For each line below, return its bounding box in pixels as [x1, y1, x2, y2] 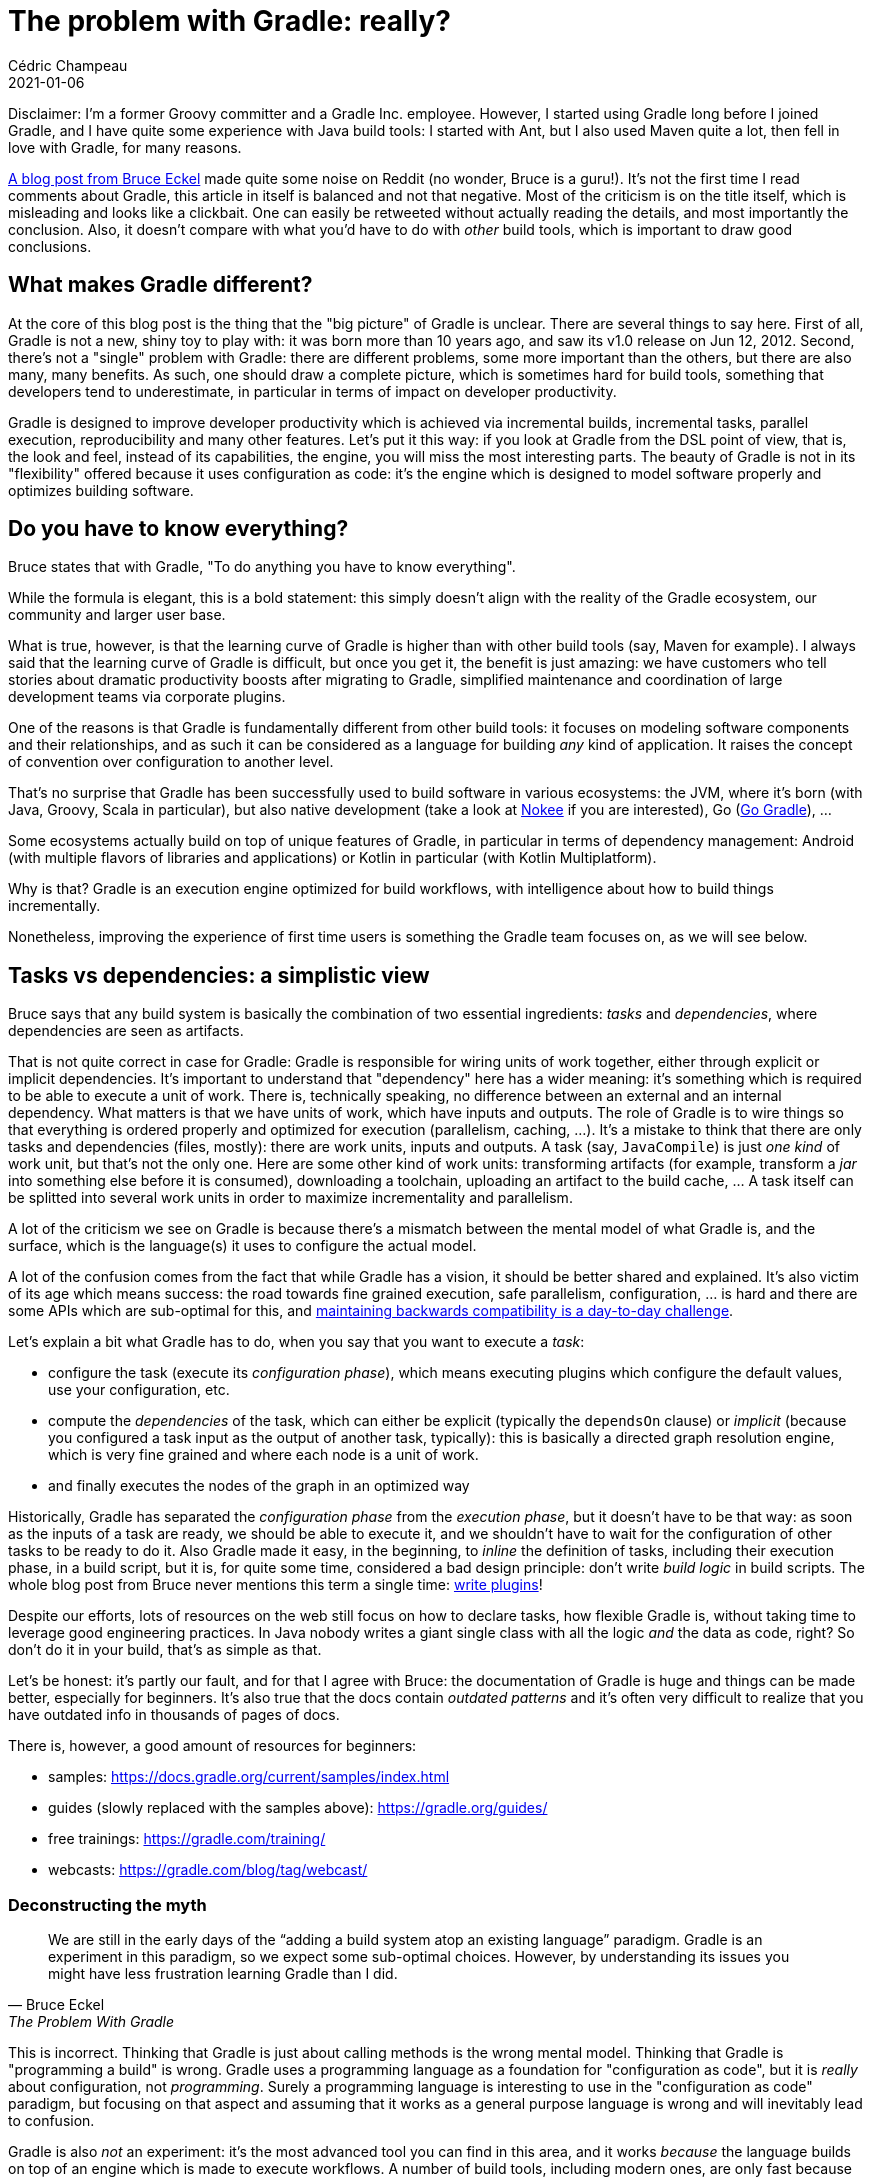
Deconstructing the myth [8, 1894, 207, 1915]
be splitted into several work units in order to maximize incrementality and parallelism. [8, 1189, 573, 1207]
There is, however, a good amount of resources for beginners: [8, 1737, 417, 1755]
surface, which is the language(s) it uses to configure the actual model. [8, 1237, 477, 1255]
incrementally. [8, 897, 101, 915]
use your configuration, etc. [48, 1381, 230, 1399]
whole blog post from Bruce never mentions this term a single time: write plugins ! [8, 1576, 543, 1594]
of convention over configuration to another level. [8, 753, 334, 771]
